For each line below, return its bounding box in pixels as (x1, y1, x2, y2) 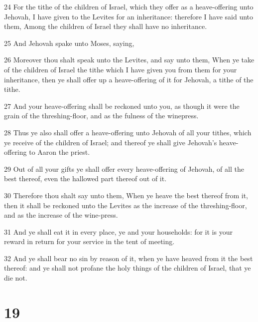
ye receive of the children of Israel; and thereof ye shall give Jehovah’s (4, 137, 217, 147)
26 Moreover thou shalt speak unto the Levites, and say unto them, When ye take (4, 54, 255, 65)
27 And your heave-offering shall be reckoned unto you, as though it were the (4, 100, 240, 111)
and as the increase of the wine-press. (4, 210, 118, 220)
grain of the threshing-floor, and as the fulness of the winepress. (4, 110, 199, 121)
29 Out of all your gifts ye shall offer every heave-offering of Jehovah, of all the (4, 163, 244, 174)
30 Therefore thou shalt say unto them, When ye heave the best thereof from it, (4, 190, 248, 200)
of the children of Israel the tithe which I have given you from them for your (4, 64, 237, 74)
